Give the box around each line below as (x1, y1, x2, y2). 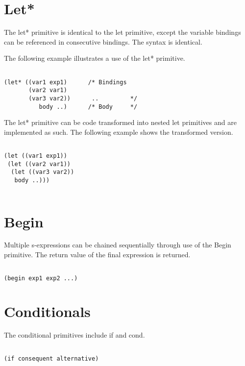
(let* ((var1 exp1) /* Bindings (4, 78, 127, 86)
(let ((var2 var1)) (7, 160, 71, 168)
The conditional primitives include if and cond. (4, 330, 145, 340)
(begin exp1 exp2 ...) (4, 275, 78, 282)
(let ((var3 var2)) (11, 169, 74, 176)
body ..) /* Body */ (39, 103, 138, 110)
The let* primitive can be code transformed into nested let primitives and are (4, 117, 237, 127)
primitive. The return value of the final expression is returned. (4, 249, 191, 260)
